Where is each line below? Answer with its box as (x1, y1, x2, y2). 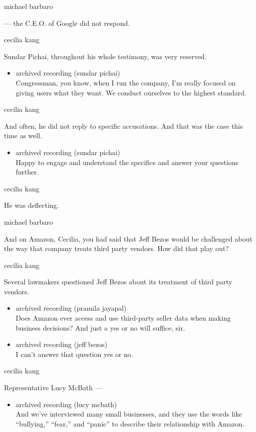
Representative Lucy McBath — (4, 382, 102, 393)
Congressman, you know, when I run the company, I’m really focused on (15, 77, 236, 87)
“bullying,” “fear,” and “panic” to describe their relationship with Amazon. (15, 418, 245, 429)
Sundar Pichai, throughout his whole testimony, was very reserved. (4, 51, 207, 61)
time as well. (4, 130, 42, 141)
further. (15, 167, 39, 177)
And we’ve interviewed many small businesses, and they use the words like (15, 409, 242, 419)
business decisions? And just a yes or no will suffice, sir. (15, 322, 185, 333)
